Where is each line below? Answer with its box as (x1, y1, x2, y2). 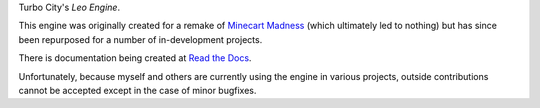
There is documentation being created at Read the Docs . (18, 52, 252, 64)
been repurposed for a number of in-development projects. (18, 33, 263, 45)
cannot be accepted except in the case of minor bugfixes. (18, 84, 257, 96)
